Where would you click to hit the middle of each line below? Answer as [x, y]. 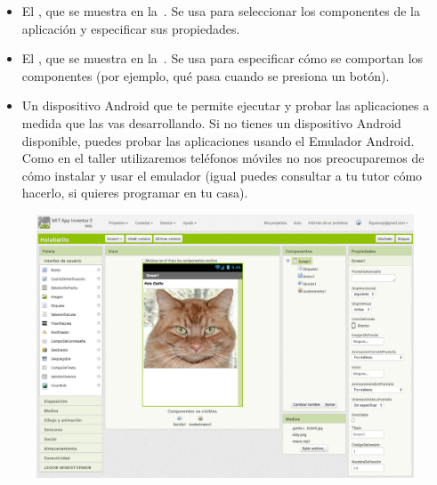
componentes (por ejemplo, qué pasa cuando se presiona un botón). [206, 75]
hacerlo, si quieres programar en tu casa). [135, 193]
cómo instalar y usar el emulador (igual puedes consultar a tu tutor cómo [222, 175]
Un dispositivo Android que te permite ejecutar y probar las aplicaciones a [226, 105]
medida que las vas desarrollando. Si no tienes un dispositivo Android [211, 122]
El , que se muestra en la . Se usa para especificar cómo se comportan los [223, 58]
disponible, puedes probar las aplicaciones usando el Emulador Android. [218, 140]
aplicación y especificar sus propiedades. [131, 28]
